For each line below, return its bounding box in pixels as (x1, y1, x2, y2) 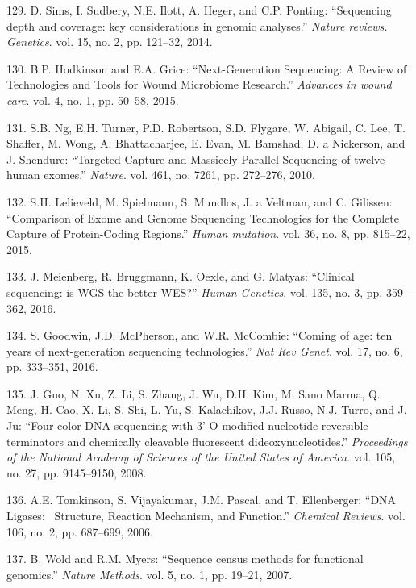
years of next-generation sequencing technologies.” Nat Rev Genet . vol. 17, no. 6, (6, 342, 403, 359)
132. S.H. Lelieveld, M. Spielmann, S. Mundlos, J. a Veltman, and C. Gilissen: (6, 193, 393, 210)
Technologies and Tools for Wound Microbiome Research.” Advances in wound (6, 76, 392, 93)
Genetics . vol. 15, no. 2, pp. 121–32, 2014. (6, 33, 213, 50)
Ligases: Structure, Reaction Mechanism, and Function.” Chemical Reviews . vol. (6, 507, 406, 524)
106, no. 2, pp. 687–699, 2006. (6, 523, 154, 540)
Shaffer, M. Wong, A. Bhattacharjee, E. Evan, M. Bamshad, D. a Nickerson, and (6, 135, 406, 152)
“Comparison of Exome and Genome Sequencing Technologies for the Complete (6, 209, 400, 226)
